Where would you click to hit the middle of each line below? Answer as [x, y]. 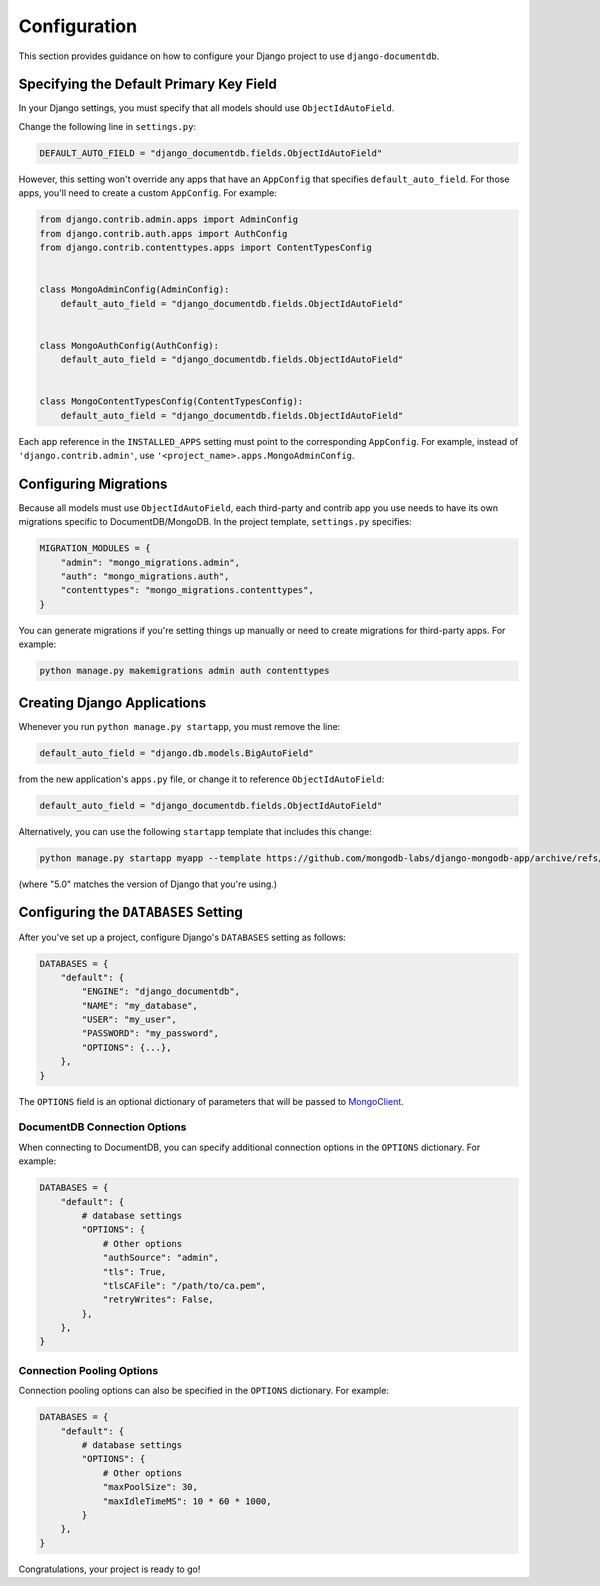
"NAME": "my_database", [140, 1005]
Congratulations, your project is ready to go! [109, 1569]
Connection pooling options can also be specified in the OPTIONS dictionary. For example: [204, 1391]
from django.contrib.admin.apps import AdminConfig [169, 219]
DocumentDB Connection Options [102, 1127]
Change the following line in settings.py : [107, 126]
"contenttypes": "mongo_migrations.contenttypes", [187, 590]
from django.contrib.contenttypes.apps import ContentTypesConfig [205, 247]
